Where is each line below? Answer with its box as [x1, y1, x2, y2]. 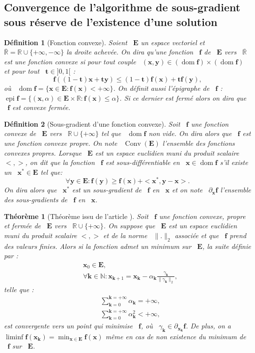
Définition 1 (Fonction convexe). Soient [4, 37, 127, 47]
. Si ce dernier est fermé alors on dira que [119, 92, 247, 103]
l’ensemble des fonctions [162, 137, 235, 148]
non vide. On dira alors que [148, 128, 232, 138]
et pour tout [4, 66, 40, 76]
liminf [5, 333, 24, 341]
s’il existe [220, 157, 248, 167]
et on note [172, 185, 203, 195]
